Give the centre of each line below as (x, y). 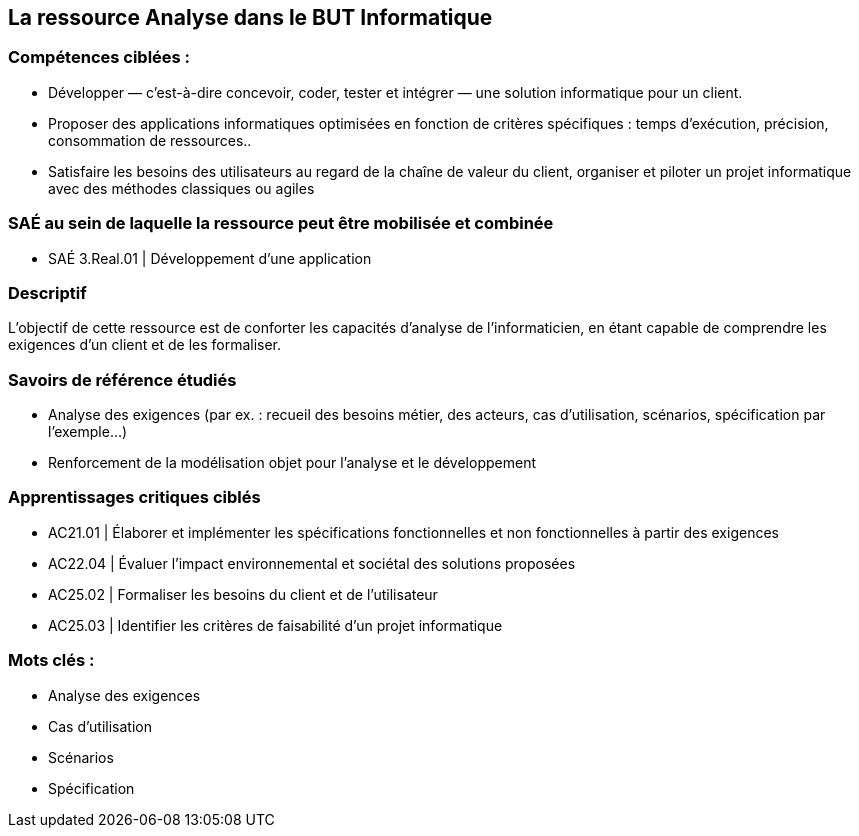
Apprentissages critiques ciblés (134, 497)
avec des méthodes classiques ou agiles (181, 188)
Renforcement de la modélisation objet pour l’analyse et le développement (292, 463)
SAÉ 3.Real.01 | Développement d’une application (210, 258)
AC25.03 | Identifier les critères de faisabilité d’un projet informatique (275, 625)
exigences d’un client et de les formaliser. (145, 345)
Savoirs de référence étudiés (122, 379)
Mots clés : (51, 660)
